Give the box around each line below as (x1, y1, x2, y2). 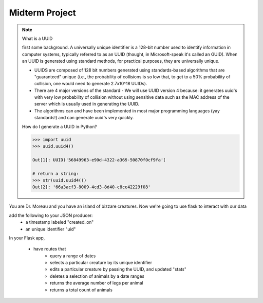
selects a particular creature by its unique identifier (50, 260, 152, 266)
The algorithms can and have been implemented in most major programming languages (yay (34, 107, 220, 114)
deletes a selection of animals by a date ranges (50, 273, 145, 279)
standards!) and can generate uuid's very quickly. (34, 115, 134, 121)
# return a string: (32, 171, 79, 176)
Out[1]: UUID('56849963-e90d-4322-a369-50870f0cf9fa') (32, 157, 166, 162)
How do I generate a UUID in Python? (22, 124, 97, 129)
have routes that (33, 246, 66, 252)
